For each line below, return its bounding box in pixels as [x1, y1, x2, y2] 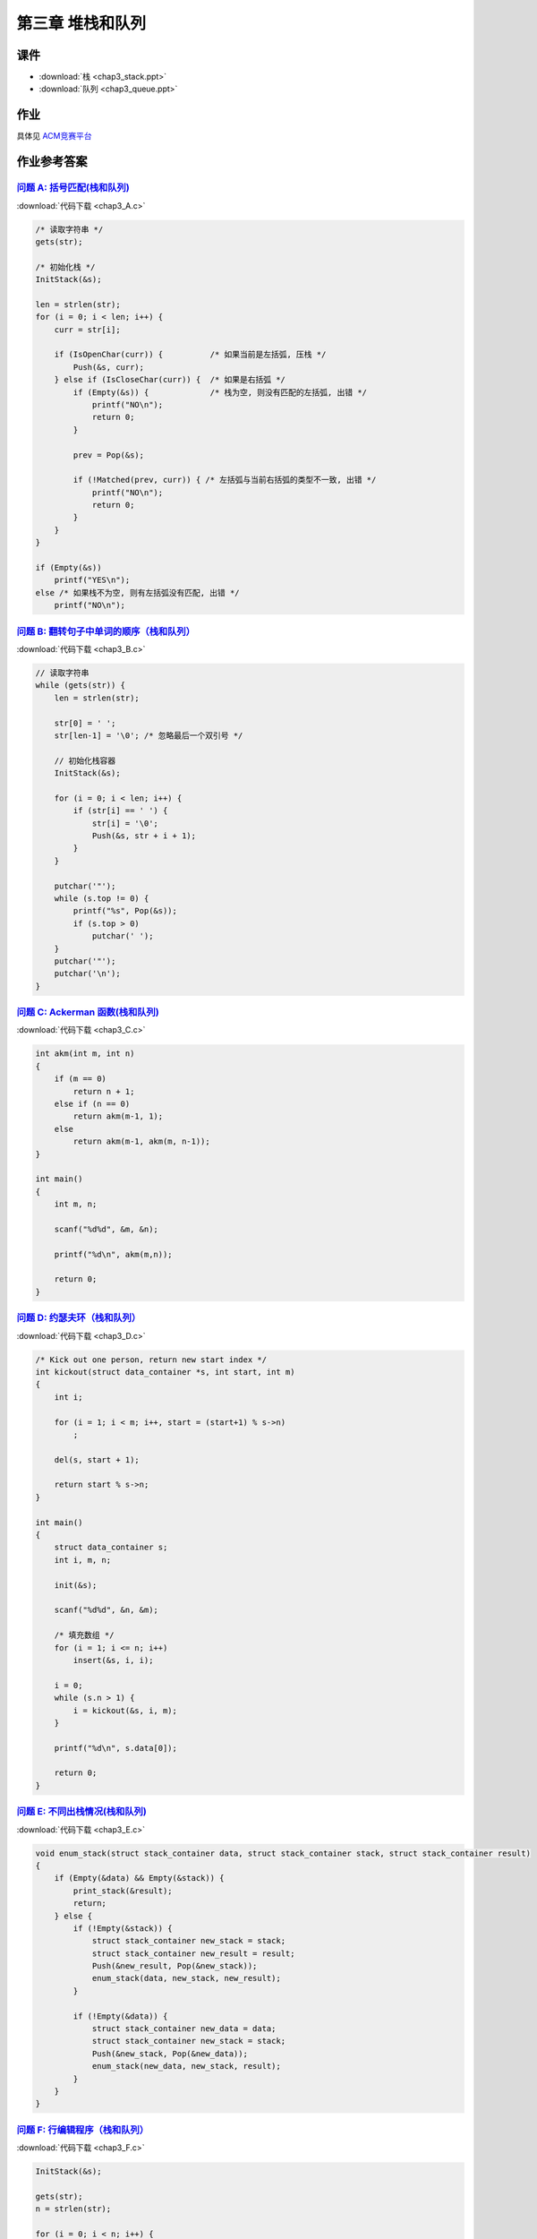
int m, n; [54, 1199, 98, 1209]
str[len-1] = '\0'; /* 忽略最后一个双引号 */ [54, 730, 243, 741]
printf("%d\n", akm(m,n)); [54, 1249, 174, 1259]
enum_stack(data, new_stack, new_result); [91, 1973, 281, 1984]
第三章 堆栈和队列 [16, 13, 147, 33]
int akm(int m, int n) [35, 1049, 135, 1059]
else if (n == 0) [54, 1098, 131, 1109]
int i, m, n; [54, 1555, 112, 1565]
